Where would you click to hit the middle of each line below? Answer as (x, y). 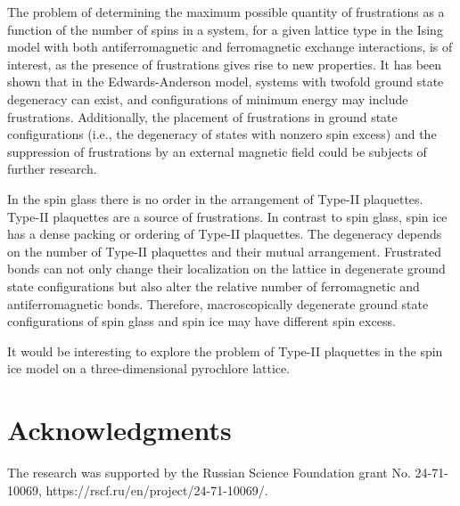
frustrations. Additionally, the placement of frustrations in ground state (202, 116)
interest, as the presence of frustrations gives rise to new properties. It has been (225, 64)
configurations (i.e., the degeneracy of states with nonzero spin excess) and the (222, 134)
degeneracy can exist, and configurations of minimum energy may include (208, 98)
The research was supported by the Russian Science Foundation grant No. (209, 472)
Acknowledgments (119, 430)
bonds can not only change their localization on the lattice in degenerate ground (226, 269)
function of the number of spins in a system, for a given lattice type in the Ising (225, 29)
